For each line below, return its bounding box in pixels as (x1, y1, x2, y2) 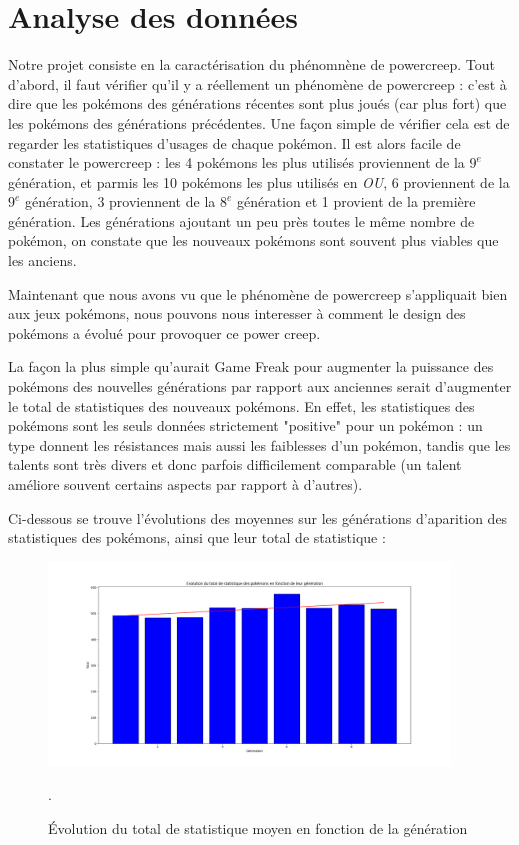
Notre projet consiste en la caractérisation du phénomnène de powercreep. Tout (8, 54, 495, 75)
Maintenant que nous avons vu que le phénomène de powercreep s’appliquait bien (8, 283, 508, 304)
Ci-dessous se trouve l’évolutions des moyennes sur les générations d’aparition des (8, 507, 508, 528)
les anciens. (8, 250, 77, 271)
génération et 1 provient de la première (236, 191, 476, 212)
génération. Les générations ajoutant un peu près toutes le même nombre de (8, 210, 475, 231)
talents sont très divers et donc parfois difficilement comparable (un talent (8, 454, 462, 475)
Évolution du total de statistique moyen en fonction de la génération (48, 817, 468, 838)
